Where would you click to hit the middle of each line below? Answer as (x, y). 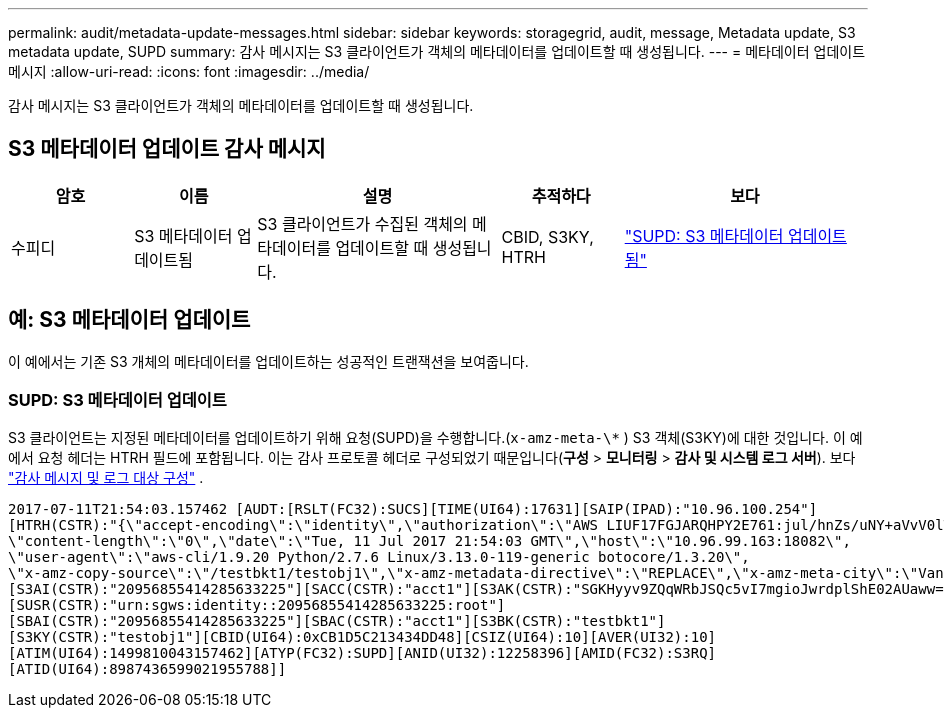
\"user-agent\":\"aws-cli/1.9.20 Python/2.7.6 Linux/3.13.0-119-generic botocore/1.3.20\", (379, 557)
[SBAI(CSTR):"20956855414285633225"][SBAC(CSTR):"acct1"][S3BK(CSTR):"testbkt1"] (337, 621)
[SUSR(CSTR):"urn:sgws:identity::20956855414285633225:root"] (257, 605)
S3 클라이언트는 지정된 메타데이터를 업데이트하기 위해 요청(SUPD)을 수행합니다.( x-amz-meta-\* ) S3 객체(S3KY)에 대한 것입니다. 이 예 (435, 438)
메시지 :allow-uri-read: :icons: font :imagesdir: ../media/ (189, 71)
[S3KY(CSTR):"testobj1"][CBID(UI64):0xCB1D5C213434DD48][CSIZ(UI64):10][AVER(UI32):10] (362, 637)
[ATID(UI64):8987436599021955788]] (147, 669)
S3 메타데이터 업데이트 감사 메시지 (167, 149)
